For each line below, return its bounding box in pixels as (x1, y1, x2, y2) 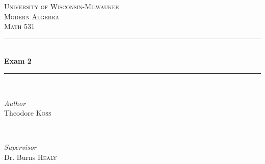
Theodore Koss (4, 107, 51, 118)
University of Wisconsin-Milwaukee (4, 1, 119, 11)
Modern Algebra (4, 11, 59, 21)
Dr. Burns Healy (4, 151, 57, 162)
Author (4, 97, 26, 108)
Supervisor (4, 142, 37, 152)
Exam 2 (4, 56, 32, 66)
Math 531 (4, 21, 35, 32)
